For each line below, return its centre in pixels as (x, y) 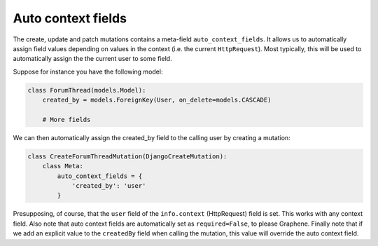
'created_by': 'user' (109, 186)
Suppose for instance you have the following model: (88, 71)
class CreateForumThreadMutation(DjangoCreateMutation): (127, 156)
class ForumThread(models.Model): (87, 90)
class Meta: (63, 166)
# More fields (66, 119)
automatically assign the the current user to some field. (92, 59)
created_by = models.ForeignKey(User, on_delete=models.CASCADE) (157, 100)
